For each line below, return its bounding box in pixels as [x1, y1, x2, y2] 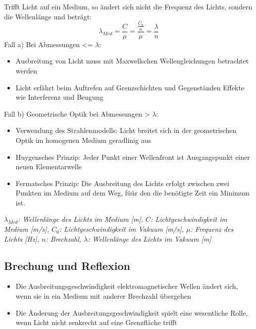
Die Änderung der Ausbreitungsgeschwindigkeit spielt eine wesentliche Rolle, [15, 307, 248, 318]
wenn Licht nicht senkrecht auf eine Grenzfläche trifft [15, 317, 177, 328]
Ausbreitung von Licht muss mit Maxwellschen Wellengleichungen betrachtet [15, 56, 249, 66]
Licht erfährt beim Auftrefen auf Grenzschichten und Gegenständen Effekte [15, 82, 245, 92]
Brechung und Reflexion [4, 258, 130, 273]
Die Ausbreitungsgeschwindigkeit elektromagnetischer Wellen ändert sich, [15, 281, 238, 291]
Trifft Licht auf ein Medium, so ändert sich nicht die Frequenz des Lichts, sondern [4, 1, 253, 11]
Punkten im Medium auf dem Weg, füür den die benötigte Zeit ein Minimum [15, 188, 250, 198]
